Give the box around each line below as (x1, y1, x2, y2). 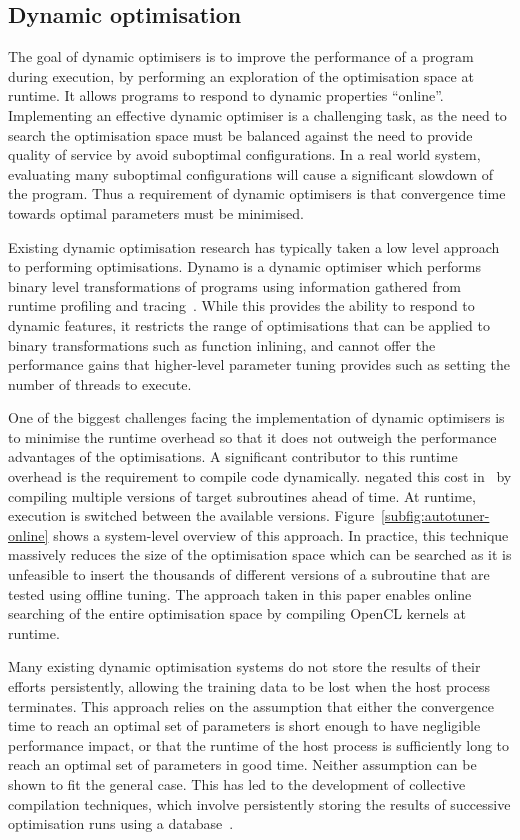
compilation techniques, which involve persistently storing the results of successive (8, 793, 511, 814)
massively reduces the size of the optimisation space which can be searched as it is (8, 544, 512, 565)
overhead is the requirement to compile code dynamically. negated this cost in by (8, 466, 512, 487)
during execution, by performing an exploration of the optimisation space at (8, 65, 474, 86)
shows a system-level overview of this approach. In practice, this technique (53, 524, 509, 545)
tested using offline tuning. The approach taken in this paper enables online (8, 583, 472, 604)
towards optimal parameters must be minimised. (8, 202, 304, 223)
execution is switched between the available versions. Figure (8, 505, 375, 526)
